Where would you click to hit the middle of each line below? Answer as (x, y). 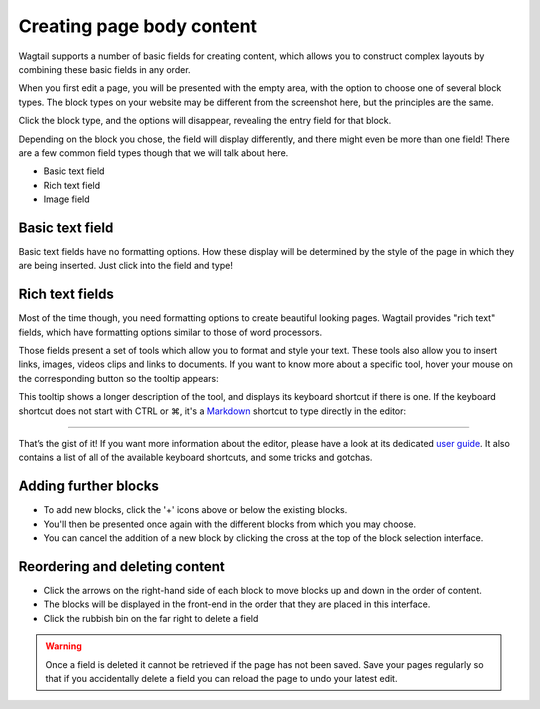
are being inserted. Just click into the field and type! (126, 266)
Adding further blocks (89, 486)
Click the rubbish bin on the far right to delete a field (151, 618)
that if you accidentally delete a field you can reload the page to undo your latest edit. (221, 678)
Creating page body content (138, 26)
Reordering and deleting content (121, 566)
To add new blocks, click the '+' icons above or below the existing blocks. (195, 510)
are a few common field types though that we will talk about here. (153, 152)
